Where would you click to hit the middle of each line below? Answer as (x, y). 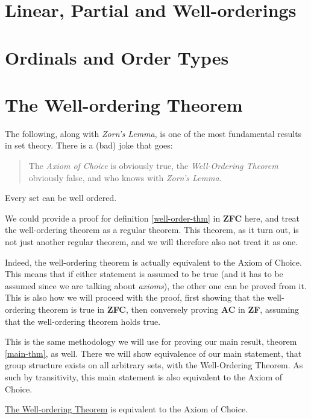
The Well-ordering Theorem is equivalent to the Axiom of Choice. (127, 409)
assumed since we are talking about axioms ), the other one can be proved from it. (156, 285)
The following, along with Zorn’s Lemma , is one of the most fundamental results (153, 133)
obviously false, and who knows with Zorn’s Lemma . (125, 177)
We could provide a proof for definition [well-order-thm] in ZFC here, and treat (152, 218)
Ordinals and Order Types (117, 57)
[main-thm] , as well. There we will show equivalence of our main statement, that (153, 353)
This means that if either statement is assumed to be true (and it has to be (144, 274)
